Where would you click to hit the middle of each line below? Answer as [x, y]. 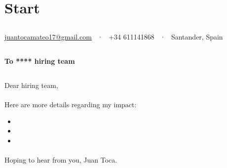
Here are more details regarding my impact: [71, 104]
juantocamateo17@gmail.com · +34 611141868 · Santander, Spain [114, 36]
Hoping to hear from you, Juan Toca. [61, 159]
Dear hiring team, [31, 85]
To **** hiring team [40, 61]
